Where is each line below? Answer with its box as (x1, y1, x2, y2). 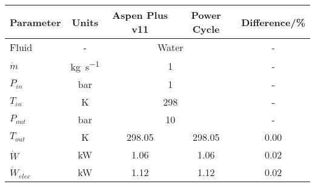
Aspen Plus (112, 8, 168, 22)
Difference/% (241, 15, 305, 29)
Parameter (10, 15, 61, 29)
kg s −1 (70, 58, 100, 74)
